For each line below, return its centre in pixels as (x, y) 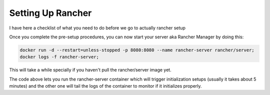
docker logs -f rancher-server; (59, 57)
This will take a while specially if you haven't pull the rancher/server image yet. (90, 70)
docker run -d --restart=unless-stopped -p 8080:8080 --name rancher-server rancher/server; (137, 50)
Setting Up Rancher (50, 13)
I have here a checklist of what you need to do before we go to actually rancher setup (97, 28)
